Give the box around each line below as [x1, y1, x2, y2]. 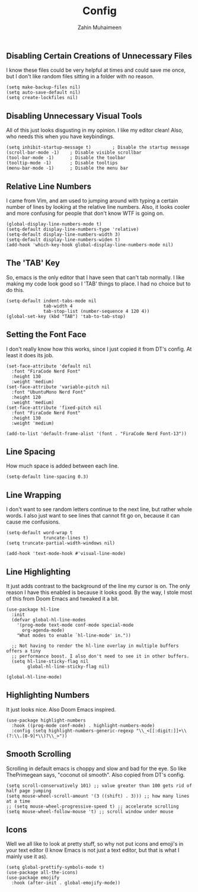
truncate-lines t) [43, 535, 89, 541]
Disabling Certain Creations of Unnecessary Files [6, 50, 193, 61]
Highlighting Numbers [6, 690, 90, 700]
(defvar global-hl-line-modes [11, 617, 86, 623]
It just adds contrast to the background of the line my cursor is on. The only [6, 583, 191, 590]
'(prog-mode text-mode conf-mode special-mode [17, 622, 134, 628]
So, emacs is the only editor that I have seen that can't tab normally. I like [6, 274, 185, 281]
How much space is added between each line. [6, 462, 120, 469]
